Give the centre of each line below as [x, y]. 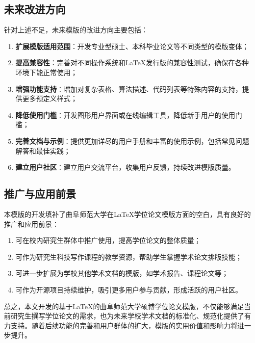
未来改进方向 [35, 9]
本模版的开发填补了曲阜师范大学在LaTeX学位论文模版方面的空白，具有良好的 [127, 214]
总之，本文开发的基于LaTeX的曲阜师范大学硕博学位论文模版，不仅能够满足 [124, 306]
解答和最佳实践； [43, 150]
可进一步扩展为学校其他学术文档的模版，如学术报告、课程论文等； [122, 273]
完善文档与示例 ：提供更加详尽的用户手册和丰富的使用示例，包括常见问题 [132, 141]
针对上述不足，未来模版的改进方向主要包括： [76, 30]
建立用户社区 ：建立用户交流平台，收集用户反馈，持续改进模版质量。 [125, 167]
